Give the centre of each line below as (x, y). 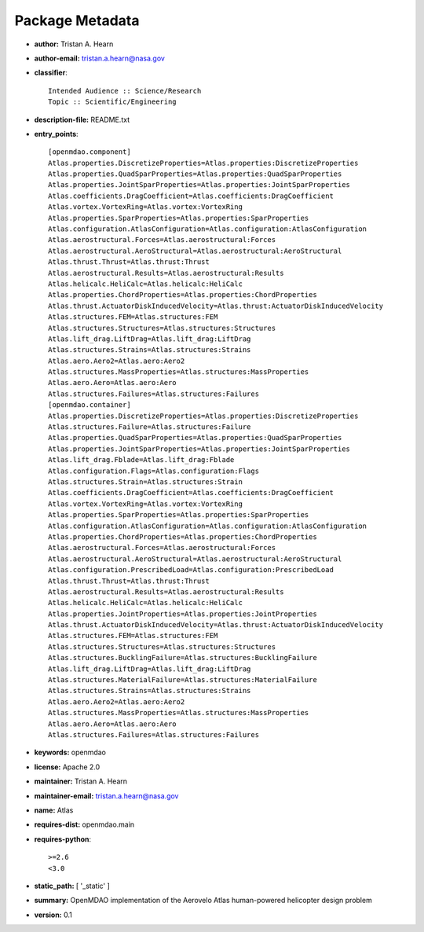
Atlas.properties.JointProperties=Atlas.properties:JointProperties (183, 614)
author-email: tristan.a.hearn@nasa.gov (99, 58)
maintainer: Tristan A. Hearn (81, 781)
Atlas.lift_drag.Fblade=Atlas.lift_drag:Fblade (141, 460)
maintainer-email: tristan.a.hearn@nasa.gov (106, 796)
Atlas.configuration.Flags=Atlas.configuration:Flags (154, 471)
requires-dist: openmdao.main (84, 824)
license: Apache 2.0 (67, 767)
